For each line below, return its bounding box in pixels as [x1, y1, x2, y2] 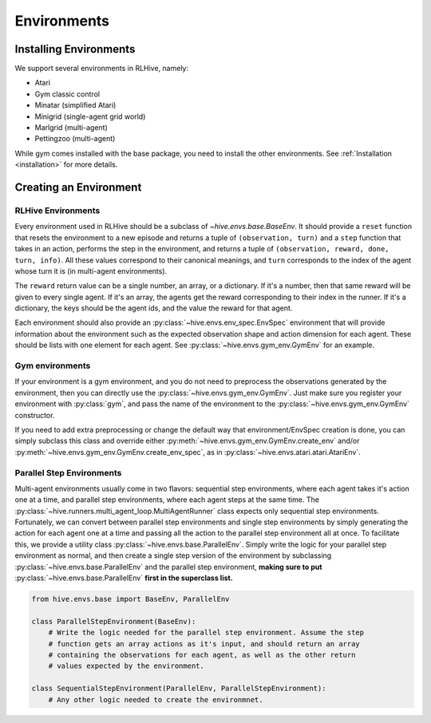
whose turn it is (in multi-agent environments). [14, 266, 168, 275]
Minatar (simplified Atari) [34, 101, 117, 110]
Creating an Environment [14, 180, 142, 194]
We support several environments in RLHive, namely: [14, 64, 189, 73]
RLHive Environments [14, 204, 101, 215]
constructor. [14, 410, 55, 420]
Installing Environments [14, 42, 136, 56]
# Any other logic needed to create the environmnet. [48, 695, 263, 704]
